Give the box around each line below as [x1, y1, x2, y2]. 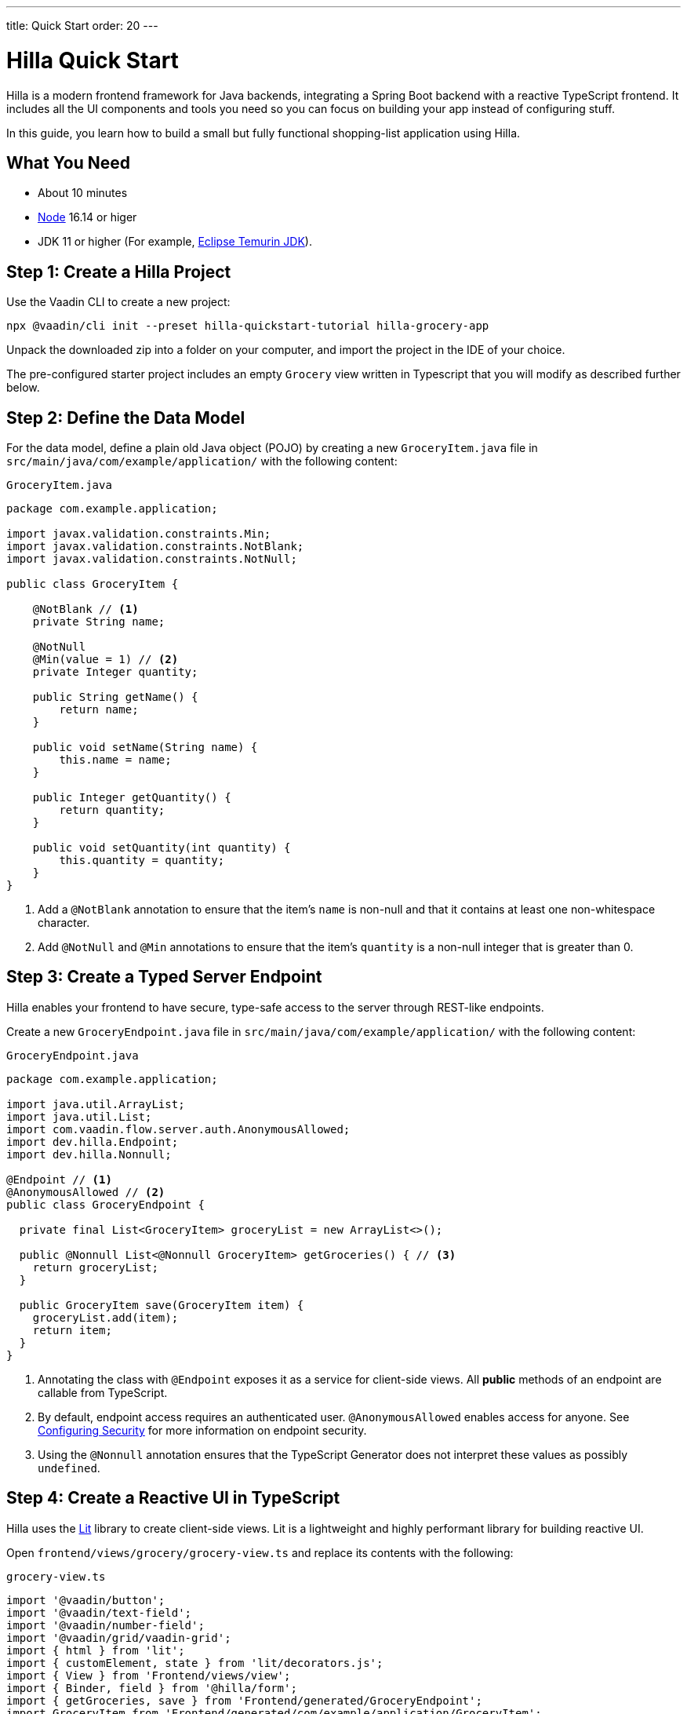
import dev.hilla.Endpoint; [6, 1135, 179, 1148]
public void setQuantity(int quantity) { [32, 841, 291, 855]
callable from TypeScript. [38, 1385, 168, 1399]
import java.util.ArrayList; [6, 1097, 185, 1110]
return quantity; [59, 804, 165, 817]
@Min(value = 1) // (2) [32, 653, 179, 666]
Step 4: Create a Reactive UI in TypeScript [6, 1488, 340, 1508]
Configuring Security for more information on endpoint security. [38, 1423, 367, 1437]
